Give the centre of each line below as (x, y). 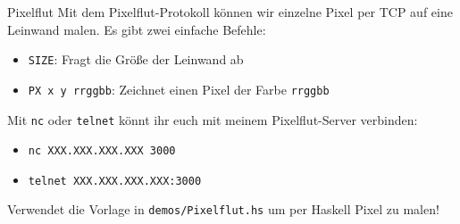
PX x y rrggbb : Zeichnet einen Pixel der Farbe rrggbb (179, 89)
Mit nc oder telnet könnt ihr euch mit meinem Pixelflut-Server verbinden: (213, 119)
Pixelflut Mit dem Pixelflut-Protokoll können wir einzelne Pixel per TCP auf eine (230, 12)
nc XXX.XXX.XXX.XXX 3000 (102, 151)
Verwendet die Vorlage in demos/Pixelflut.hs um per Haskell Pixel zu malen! (223, 209)
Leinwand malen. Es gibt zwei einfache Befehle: (137, 29)
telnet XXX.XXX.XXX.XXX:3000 (115, 181)
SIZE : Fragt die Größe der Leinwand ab (136, 59)
